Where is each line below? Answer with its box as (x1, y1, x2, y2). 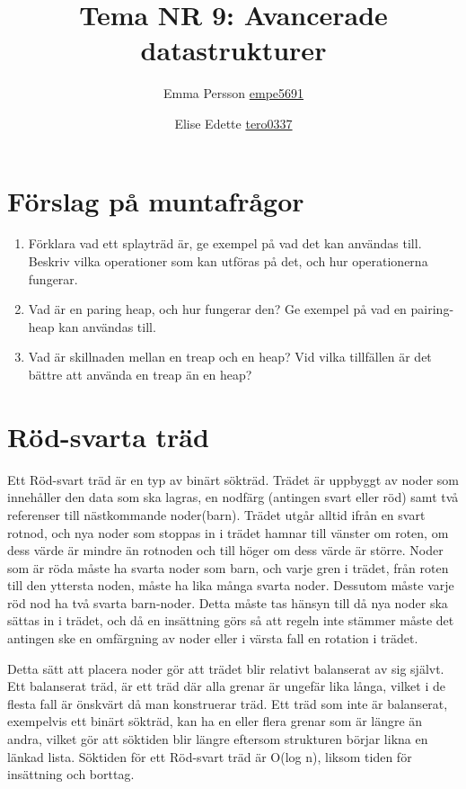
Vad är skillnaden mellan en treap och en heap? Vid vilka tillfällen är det (28, 347, 432, 366)
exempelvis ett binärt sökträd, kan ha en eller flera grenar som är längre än (7, 712, 423, 731)
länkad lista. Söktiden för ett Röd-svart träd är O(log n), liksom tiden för (7, 747, 412, 766)
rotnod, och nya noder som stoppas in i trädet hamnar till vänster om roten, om (7, 523, 449, 542)
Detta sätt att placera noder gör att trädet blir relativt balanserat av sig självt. (7, 659, 444, 677)
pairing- (410, 300, 454, 318)
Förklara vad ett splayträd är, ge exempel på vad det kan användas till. (28, 234, 422, 253)
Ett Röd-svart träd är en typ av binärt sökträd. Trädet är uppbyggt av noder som (7, 470, 460, 489)
